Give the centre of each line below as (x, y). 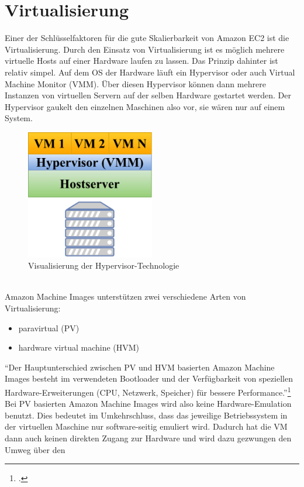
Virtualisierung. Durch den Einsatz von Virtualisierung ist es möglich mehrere (145, 49)
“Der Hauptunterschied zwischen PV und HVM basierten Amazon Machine (140, 367)
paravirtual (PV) (49, 327)
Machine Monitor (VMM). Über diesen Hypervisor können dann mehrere (135, 83)
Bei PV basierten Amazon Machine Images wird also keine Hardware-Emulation (148, 404)
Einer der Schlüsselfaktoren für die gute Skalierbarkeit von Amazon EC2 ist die (147, 38)
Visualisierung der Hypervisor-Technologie (104, 265)
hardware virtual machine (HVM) (79, 347)
